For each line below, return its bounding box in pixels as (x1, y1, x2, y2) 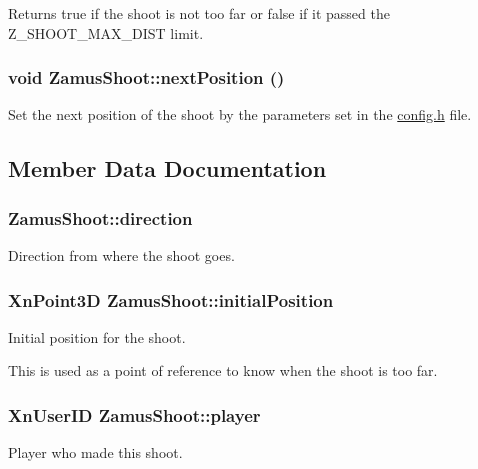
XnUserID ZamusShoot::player (8, 402, 261, 427)
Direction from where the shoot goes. (8, 245, 235, 265)
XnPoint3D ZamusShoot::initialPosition (8, 287, 334, 312)
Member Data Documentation (8, 153, 327, 184)
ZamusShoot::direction (8, 205, 193, 230)
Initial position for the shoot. (8, 326, 186, 347)
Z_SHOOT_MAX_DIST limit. (8, 22, 204, 43)
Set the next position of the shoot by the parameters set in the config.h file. (8, 104, 472, 125)
